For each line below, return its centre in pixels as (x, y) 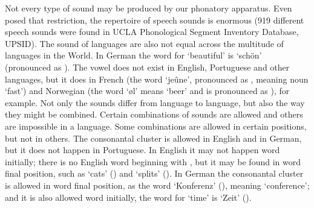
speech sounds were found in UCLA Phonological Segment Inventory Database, (152, 32)
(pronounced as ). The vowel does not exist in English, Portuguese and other (147, 67)
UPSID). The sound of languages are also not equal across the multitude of (144, 43)
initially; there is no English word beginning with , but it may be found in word (153, 161)
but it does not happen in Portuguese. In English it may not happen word (142, 150)
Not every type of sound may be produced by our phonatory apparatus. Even (149, 8)
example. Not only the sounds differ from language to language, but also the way (155, 102)
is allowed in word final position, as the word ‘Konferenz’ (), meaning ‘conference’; (157, 185)
